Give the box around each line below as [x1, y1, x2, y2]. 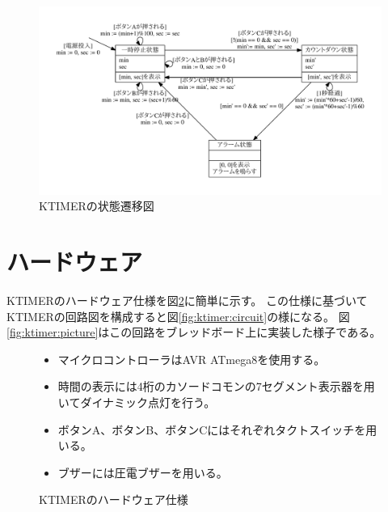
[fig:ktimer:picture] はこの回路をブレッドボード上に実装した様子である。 [6, 324, 382, 341]
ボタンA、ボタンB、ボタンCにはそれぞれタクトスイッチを [57, 421, 366, 438]
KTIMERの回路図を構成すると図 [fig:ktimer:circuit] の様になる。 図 [6, 307, 350, 324]
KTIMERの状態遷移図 [39, 197, 154, 214]
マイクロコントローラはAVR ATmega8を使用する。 [57, 350, 326, 367]
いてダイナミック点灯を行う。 [57, 393, 216, 410]
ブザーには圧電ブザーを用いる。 [57, 463, 228, 480]
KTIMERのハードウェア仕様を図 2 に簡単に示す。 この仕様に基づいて [6, 292, 368, 309]
